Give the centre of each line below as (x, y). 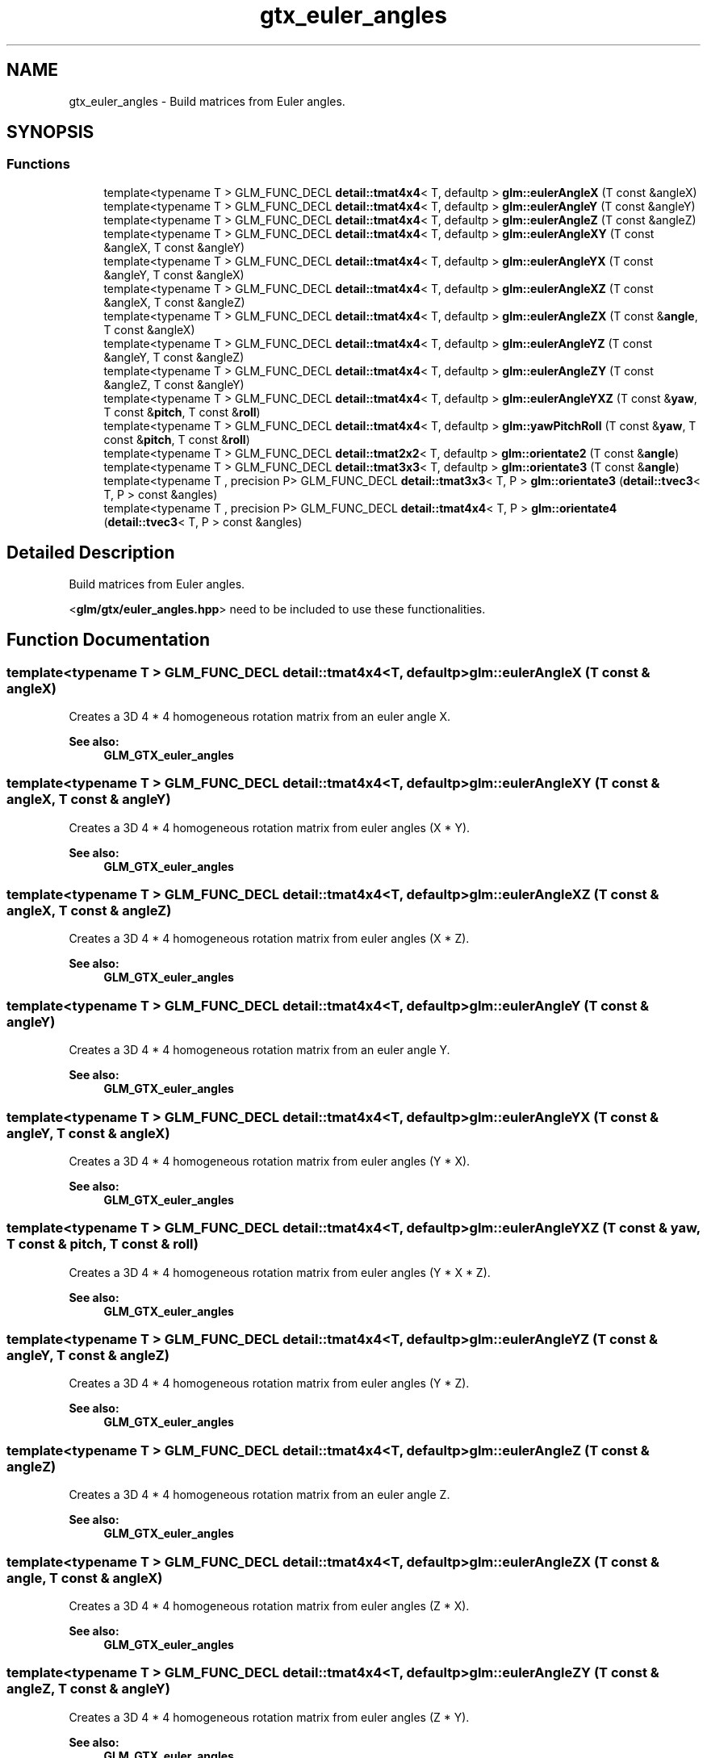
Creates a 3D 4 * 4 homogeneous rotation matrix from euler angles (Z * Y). (269, 1717)
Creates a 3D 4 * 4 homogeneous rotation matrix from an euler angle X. (260, 716)
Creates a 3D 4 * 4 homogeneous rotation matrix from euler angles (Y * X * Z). (280, 1272)
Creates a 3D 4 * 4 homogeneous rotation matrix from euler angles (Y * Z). (269, 1383)
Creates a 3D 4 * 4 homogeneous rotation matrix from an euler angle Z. (259, 1495)
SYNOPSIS (50, 132)
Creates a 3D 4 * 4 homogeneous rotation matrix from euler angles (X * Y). (270, 827)
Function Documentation (108, 640)
